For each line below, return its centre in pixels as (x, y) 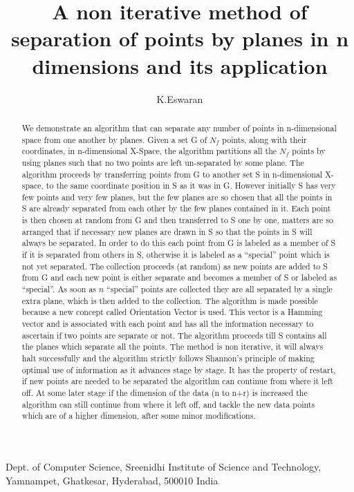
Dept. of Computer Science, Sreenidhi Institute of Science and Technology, (164, 466)
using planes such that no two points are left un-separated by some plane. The (163, 162)
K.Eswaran (180, 98)
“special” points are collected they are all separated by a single (220, 289)
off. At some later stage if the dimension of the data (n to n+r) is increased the (165, 392)
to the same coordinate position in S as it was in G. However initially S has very (191, 186)
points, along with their (264, 139)
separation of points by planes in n (180, 38)
